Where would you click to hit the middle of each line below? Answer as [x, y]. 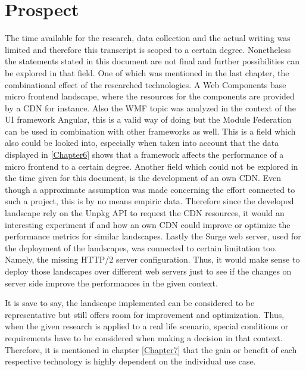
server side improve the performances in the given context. [111, 283]
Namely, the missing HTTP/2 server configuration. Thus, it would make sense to [152, 259]
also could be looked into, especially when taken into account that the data [142, 143]
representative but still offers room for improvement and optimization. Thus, [145, 314]
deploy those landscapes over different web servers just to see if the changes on [148, 271]
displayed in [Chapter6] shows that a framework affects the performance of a [144, 155]
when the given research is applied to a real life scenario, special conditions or [147, 326]
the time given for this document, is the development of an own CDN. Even [143, 178]
